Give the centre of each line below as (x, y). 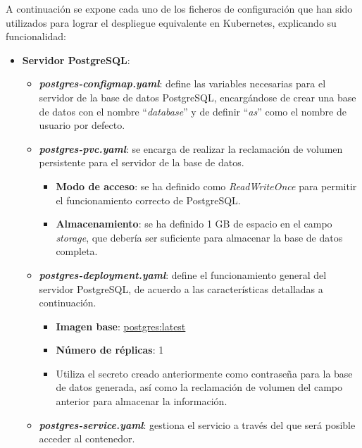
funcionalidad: (36, 36)
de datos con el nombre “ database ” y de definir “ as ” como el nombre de (193, 111)
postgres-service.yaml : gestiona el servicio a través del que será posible (197, 424)
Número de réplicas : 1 (110, 350)
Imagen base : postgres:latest (121, 326)
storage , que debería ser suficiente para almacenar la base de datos (199, 237)
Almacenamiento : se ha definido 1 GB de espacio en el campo (194, 224)
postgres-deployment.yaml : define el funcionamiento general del (183, 274)
